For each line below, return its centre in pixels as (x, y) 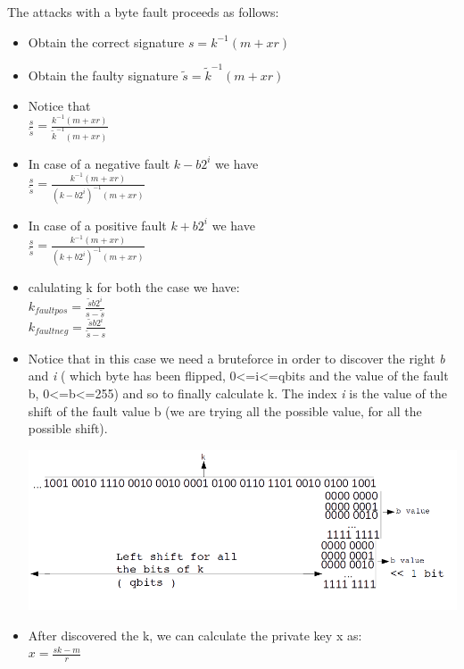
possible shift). (68, 428)
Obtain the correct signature (106, 42)
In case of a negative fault (99, 163)
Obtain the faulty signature (103, 75)
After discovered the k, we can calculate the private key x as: (195, 635)
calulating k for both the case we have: (134, 287)
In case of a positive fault (97, 225)
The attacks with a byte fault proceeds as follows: (143, 12)
